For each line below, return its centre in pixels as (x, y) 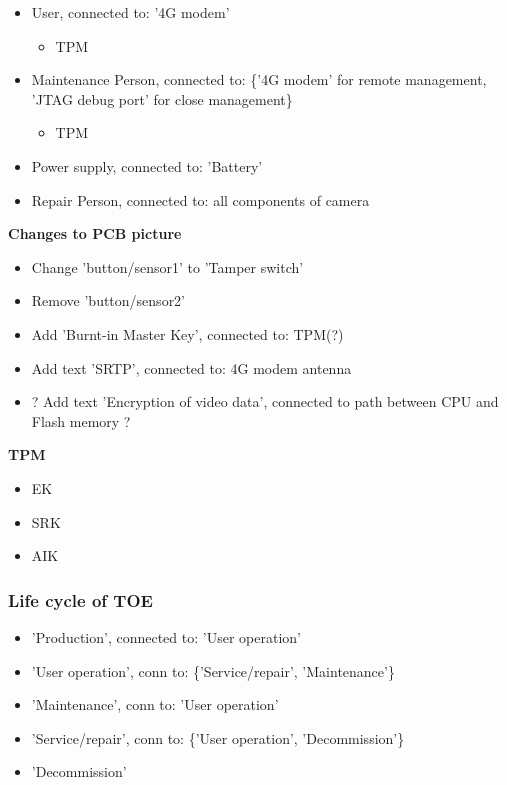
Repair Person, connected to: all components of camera (200, 199)
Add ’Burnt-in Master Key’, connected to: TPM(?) (187, 333)
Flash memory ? (81, 420)
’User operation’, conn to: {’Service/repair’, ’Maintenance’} (213, 670)
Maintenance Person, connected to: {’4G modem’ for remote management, (259, 79)
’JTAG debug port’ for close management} (162, 98)
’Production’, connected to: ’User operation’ (166, 636)
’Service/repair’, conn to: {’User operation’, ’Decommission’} (218, 737)
